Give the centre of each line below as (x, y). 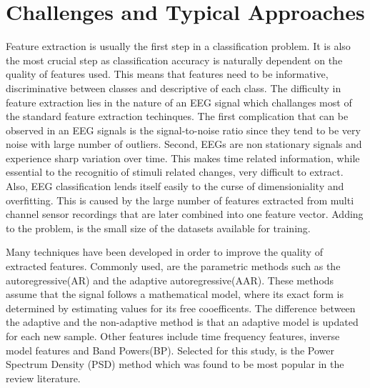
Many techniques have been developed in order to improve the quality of (164, 252)
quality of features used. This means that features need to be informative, (167, 74)
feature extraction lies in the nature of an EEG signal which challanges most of (179, 102)
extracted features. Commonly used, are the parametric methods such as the (173, 266)
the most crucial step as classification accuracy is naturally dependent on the (174, 60)
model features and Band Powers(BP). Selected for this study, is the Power (170, 350)
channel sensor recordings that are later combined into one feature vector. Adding (185, 214)
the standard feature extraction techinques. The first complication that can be (177, 116)
